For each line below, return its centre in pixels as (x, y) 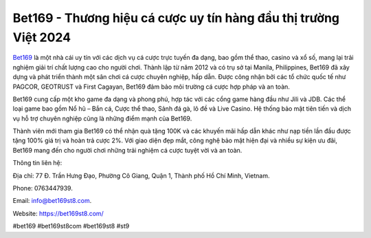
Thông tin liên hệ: (37, 163)
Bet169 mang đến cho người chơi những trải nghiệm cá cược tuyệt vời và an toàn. (127, 150)
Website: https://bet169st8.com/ (58, 213)
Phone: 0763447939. (43, 188)
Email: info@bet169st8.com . (52, 201)
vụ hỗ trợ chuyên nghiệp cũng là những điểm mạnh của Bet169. (102, 118)
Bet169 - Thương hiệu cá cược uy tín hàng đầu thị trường (176, 18)
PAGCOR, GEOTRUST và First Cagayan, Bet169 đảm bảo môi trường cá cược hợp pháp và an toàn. (151, 87)
